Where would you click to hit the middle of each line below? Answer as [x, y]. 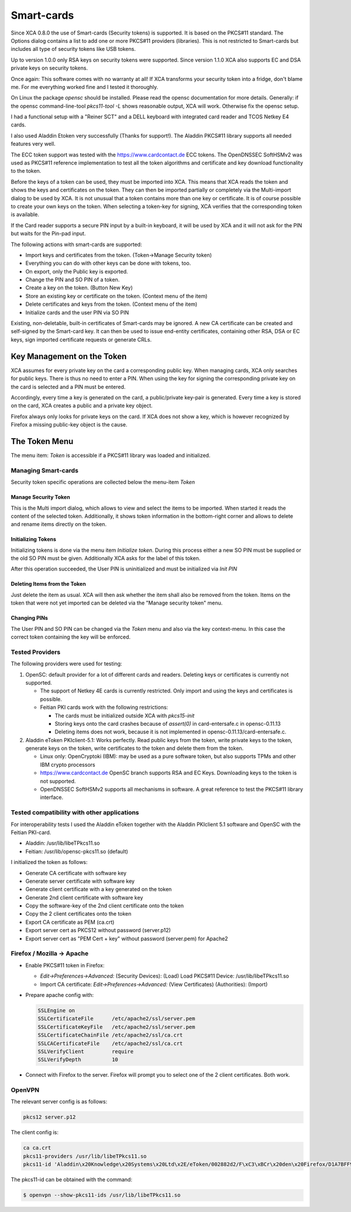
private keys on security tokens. [49, 68]
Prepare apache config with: [60, 995]
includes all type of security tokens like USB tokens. [73, 49]
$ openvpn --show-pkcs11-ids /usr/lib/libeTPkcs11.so [102, 1195]
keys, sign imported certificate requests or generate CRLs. [81, 339]
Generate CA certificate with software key [76, 873]
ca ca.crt [37, 1148]
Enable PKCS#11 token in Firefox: [65, 965]
